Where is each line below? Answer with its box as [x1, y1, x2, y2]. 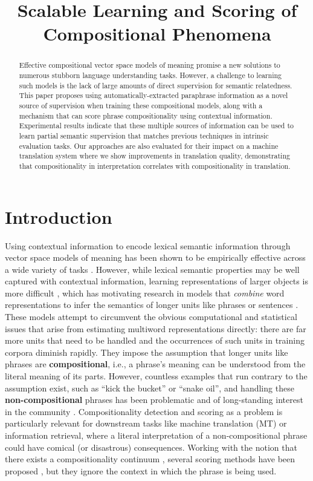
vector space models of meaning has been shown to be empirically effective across [5, 251, 306, 264]
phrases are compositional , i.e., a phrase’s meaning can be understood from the [5, 358, 306, 370]
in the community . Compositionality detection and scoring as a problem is [5, 405, 283, 417]
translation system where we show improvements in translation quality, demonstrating [19, 151, 290, 161]
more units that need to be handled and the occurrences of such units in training [5, 334, 305, 347]
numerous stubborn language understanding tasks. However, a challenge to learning [19, 70, 282, 80]
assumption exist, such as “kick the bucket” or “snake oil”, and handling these [5, 381, 294, 394]
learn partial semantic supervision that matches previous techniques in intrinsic [19, 130, 269, 140]
